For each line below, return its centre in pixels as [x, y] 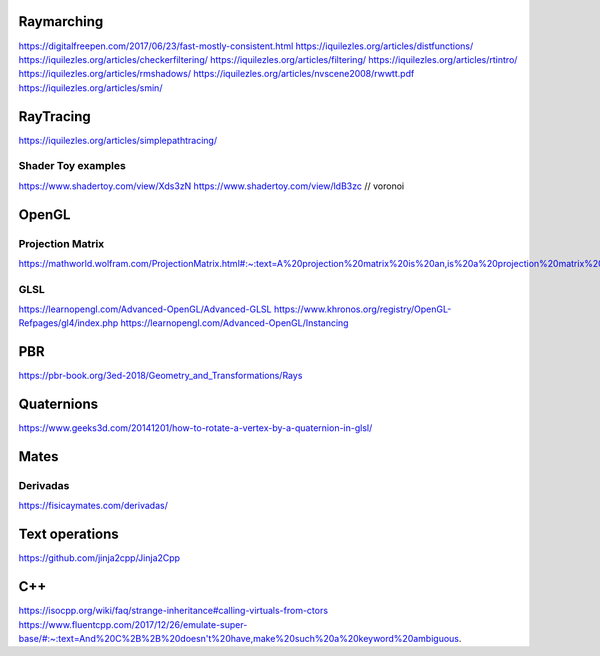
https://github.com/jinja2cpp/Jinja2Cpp [99, 558]
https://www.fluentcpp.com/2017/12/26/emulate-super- [133, 624]
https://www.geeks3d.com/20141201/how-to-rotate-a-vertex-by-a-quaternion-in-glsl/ [195, 428]
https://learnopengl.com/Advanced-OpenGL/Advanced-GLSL [145, 309]
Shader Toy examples [72, 166]
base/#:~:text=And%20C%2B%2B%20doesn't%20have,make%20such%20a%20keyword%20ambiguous [239, 638]
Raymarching [61, 21]
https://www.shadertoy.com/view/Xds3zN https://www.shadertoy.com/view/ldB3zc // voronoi [211, 186]
